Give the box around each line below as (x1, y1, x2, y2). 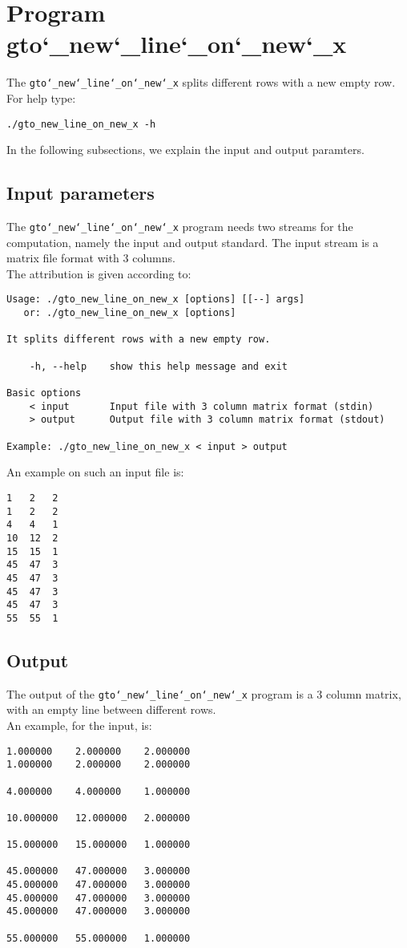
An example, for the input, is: (6, 716, 152, 733)
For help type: (6, 89, 76, 106)
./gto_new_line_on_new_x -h (6, 118, 156, 130)
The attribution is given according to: (6, 265, 191, 282)
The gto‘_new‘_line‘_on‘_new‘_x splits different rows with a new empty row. (6, 74, 396, 91)
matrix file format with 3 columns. (6, 249, 175, 266)
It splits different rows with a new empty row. (6, 334, 271, 346)
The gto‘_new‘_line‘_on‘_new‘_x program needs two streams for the (6, 218, 353, 235)
